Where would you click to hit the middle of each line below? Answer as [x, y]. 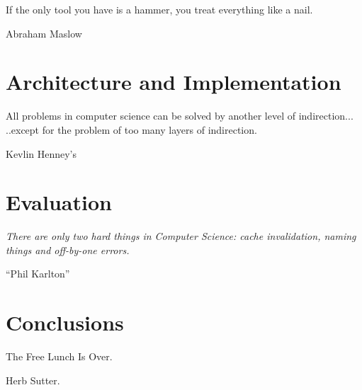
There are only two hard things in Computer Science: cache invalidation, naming [181, 236]
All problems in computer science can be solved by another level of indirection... [180, 116]
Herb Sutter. [33, 380]
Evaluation [59, 202]
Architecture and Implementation [174, 82]
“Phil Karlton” [38, 274]
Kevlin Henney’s [41, 153]
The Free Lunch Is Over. [59, 356]
